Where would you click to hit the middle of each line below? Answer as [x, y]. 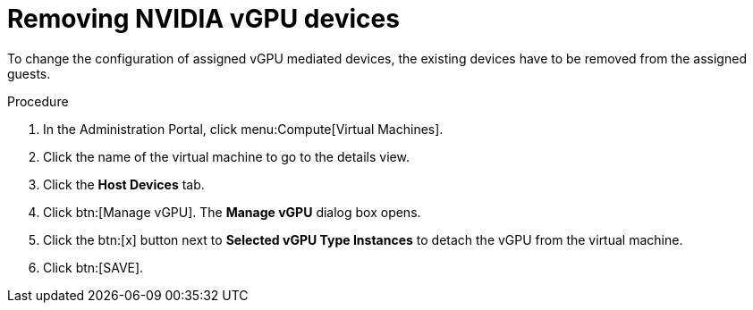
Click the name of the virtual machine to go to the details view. [226, 156]
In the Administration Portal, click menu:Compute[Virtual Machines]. [243, 129]
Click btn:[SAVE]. [93, 267]
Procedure [38, 101]
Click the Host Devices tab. [124, 184]
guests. [29, 73]
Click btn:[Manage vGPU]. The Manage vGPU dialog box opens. [232, 212]
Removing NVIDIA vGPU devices [203, 19]
